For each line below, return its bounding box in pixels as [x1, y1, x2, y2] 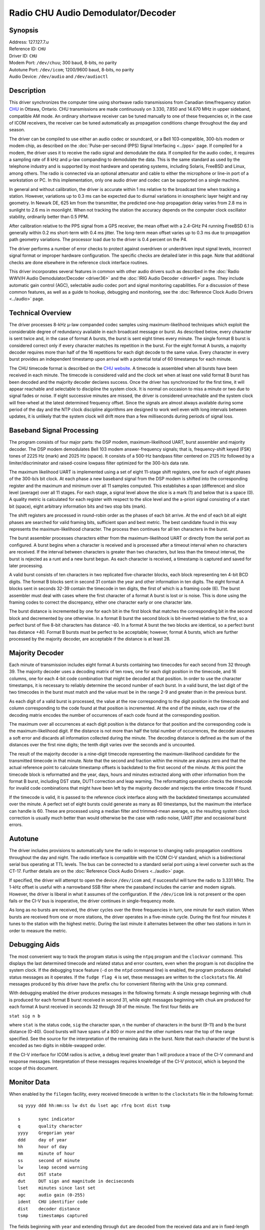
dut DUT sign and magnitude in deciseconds [18, 1178, 134, 1184]
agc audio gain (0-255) [18, 1192, 85, 1198]
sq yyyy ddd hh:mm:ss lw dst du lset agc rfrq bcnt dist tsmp [18, 1103, 171, 1108]
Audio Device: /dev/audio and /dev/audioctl [9, 74, 108, 80]
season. [9, 127, 26, 133]
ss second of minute [18, 1158, 80, 1163]
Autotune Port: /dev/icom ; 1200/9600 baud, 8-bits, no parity [9, 66, 134, 72]
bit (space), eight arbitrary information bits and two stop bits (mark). [9, 503, 147, 509]
